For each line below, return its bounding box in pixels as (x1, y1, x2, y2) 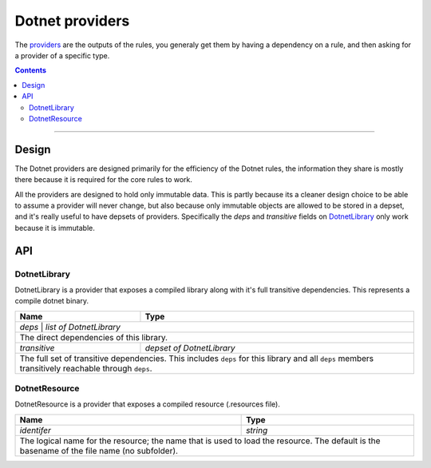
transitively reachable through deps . (19, 363, 152, 374)
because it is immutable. (14, 223, 95, 232)
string (246, 424, 268, 435)
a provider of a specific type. (14, 50, 110, 60)
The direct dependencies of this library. (19, 331, 168, 343)
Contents (14, 65, 47, 75)
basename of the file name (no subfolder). (19, 445, 179, 456)
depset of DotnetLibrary (144, 342, 235, 353)
